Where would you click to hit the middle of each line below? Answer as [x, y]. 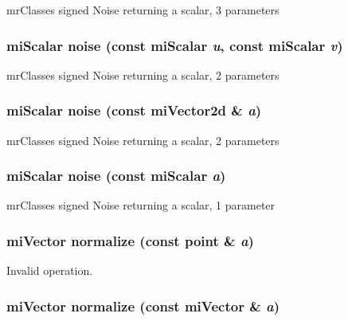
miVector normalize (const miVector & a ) [143, 305]
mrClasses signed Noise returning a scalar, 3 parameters [143, 10]
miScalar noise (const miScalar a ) [116, 176]
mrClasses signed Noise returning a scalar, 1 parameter [141, 205]
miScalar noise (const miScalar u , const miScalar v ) [175, 45]
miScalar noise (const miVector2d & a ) [134, 110]
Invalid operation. [50, 270]
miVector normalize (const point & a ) [130, 240]
